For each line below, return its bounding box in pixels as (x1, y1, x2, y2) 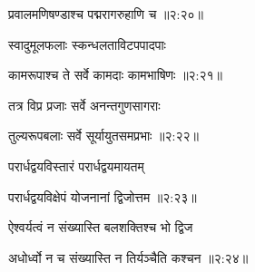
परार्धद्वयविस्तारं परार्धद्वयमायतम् (8, 156, 144, 175)
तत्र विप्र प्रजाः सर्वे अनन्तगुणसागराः (8, 95, 161, 114)
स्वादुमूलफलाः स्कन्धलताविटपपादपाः (8, 34, 166, 53)
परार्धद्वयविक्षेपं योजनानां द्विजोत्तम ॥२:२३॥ (8, 187, 197, 206)
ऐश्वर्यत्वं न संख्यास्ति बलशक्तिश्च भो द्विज (8, 218, 193, 237)
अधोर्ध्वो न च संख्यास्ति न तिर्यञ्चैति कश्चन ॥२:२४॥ (8, 248, 249, 267)
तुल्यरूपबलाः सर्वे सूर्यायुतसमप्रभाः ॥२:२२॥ (8, 126, 200, 145)
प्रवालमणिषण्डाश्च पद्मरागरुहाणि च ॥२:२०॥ (8, 5, 203, 23)
